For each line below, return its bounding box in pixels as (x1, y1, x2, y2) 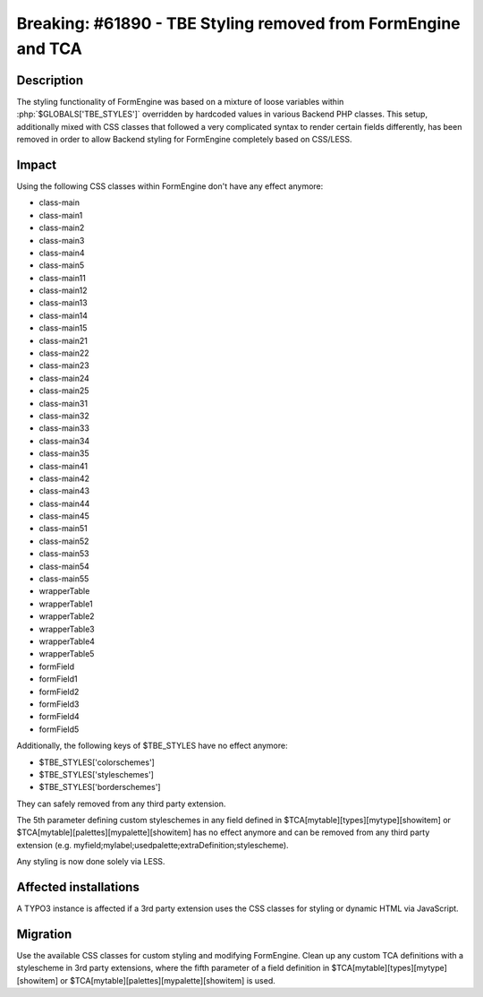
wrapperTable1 (38, 598, 93, 609)
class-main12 (38, 285, 88, 296)
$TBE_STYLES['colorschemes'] (38, 757, 156, 768)
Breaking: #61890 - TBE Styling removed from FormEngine (16, 13, 461, 33)
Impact (16, 157, 57, 172)
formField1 (38, 674, 78, 684)
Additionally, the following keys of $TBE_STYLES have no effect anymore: (16, 740, 288, 752)
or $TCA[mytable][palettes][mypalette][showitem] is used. (59, 975, 276, 985)
